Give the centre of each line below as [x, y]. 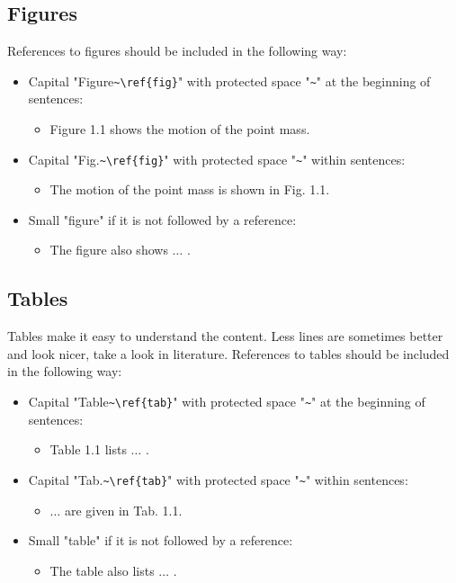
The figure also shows [109, 250]
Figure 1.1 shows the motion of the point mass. [180, 129]
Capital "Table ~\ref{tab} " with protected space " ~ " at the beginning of [227, 402]
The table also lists [102, 570]
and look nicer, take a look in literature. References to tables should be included [228, 353]
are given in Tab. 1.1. [123, 510]
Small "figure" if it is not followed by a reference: [162, 219]
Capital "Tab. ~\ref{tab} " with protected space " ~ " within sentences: [218, 479]
